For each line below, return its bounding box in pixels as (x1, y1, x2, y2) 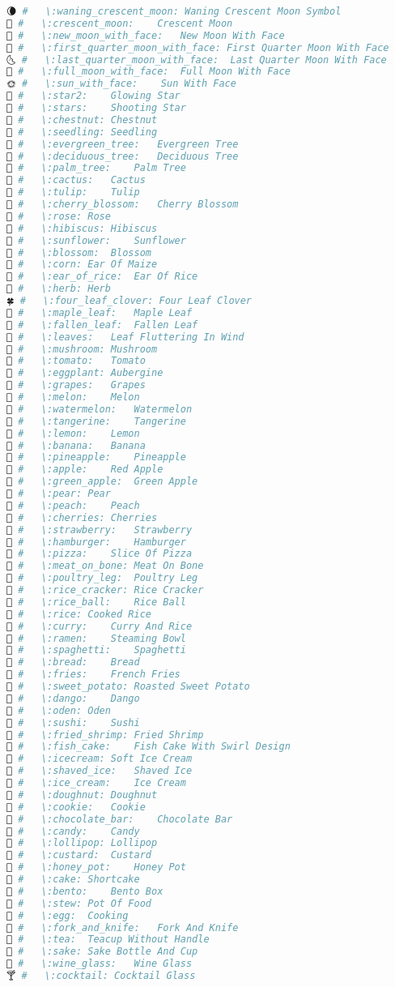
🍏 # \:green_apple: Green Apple (6, 476, 198, 488)
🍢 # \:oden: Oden (6, 704, 111, 716)
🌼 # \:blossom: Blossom (6, 246, 151, 258)
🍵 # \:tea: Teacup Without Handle (6, 934, 210, 946)
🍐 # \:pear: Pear (6, 488, 111, 499)
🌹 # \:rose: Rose (6, 210, 111, 222)
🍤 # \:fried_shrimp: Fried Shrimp (6, 728, 204, 741)
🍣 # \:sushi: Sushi (6, 716, 140, 728)
